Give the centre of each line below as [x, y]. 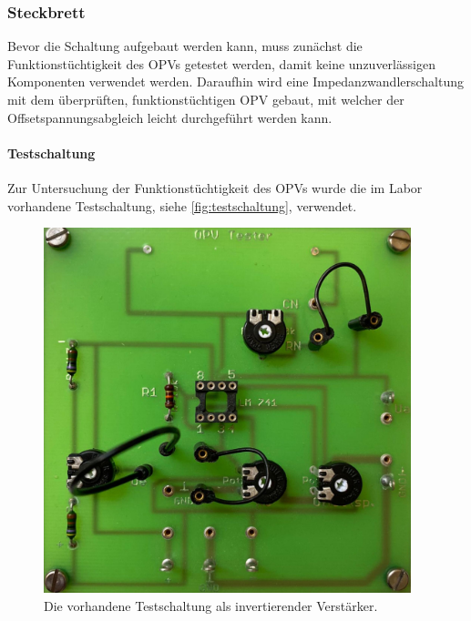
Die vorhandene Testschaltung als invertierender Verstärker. [211, 605]
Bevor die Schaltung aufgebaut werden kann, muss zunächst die [185, 46]
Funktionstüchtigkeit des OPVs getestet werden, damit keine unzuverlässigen [221, 63]
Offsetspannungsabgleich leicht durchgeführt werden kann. [170, 117]
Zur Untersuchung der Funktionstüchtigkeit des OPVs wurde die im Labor [215, 187]
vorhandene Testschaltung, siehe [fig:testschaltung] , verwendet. [182, 205]
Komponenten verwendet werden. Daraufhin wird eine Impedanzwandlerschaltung [236, 81]
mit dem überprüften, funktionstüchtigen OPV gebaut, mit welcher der [206, 99]
